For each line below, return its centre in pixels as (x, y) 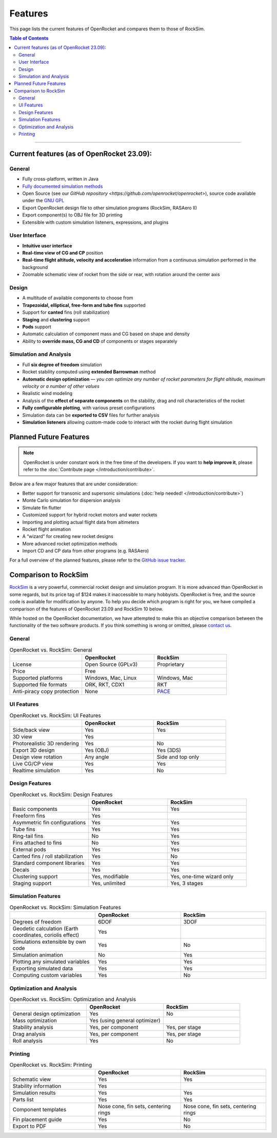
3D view (23, 736)
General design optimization (46, 1014)
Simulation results (34, 1093)
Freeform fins (29, 816)
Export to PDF (29, 1126)
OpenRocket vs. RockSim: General (51, 649)
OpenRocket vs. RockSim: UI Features (55, 715)
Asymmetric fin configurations (49, 823)
